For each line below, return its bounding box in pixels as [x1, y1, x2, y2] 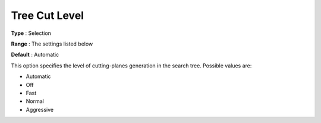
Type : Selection [11, 30, 52, 37]
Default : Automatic [11, 51, 59, 59]
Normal [26, 98, 44, 105]
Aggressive [26, 106, 53, 113]
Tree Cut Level [11, 9, 84, 22]
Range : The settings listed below [11, 40, 93, 47]
